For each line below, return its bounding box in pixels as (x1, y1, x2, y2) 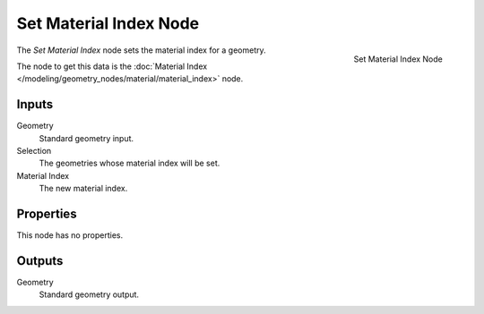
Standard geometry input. (39, 132, 134, 143)
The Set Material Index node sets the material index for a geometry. (16, 45, 266, 55)
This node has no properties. (16, 230, 124, 241)
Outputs (16, 253, 64, 268)
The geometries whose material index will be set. (39, 157, 220, 169)
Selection (16, 146, 52, 157)
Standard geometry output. (39, 289, 139, 300)
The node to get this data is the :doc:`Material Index (16, 61, 208, 72)
